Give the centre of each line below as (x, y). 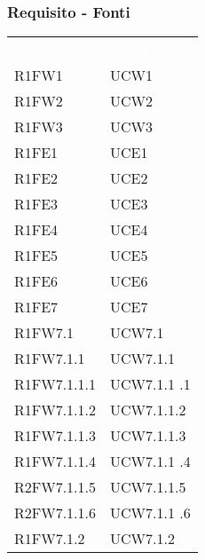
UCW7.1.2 (142, 539)
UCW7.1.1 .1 (150, 384)
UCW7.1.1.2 (148, 410)
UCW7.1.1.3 (148, 436)
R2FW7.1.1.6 (55, 513)
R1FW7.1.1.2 (55, 410)
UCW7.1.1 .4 (150, 461)
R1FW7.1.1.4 (55, 461)
